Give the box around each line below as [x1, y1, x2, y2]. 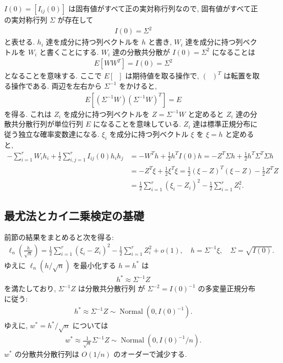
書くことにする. [46, 46, 99, 57]
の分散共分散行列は [14, 349, 79, 359]
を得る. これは [4, 108, 52, 119]
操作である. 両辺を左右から [11, 80, 102, 91]
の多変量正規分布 [198, 283, 256, 294]
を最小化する [73, 259, 116, 270]
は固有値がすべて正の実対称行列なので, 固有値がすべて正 [68, 3, 258, 13]
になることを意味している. [93, 118, 181, 129]
